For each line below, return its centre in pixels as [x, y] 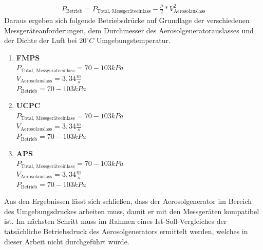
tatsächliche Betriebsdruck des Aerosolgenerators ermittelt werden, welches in [126, 231]
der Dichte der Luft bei [41, 40]
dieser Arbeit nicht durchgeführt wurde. [67, 241]
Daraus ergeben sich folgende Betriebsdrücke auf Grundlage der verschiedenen [127, 20]
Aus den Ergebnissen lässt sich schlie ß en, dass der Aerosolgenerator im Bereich [128, 201]
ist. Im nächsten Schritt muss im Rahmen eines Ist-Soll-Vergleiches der [116, 221]
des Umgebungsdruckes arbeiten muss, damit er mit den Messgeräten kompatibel [132, 211]
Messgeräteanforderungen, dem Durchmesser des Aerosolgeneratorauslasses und [129, 30]
